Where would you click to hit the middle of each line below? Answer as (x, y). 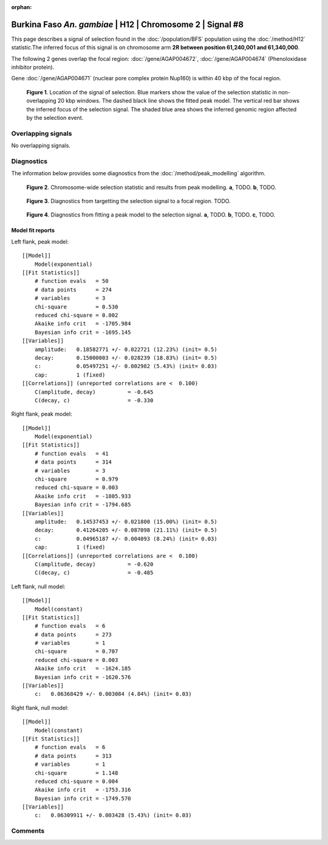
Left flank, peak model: (40, 242)
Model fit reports (33, 231)
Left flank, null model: (38, 586)
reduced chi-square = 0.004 (76, 781)
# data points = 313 (73, 756)
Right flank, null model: (40, 708)
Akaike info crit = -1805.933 (83, 496)
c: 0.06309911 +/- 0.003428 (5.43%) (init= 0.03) (113, 815)
